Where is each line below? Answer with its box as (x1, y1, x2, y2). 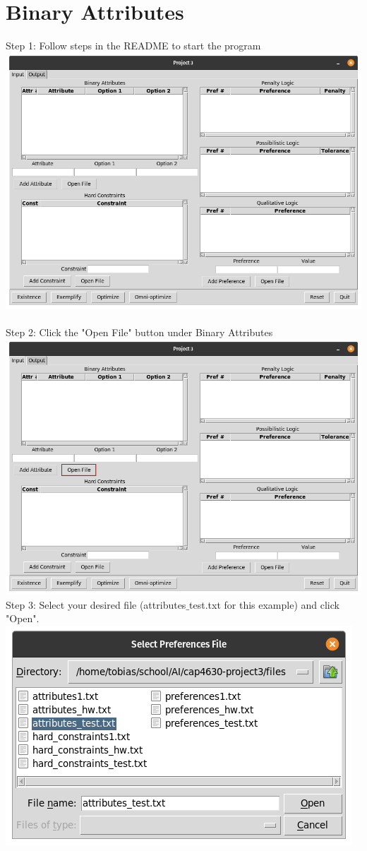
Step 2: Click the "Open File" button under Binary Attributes (6, 324, 273, 339)
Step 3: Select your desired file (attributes (6, 597, 186, 612)
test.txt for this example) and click (189, 597, 339, 612)
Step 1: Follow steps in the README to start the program (6, 38, 261, 53)
